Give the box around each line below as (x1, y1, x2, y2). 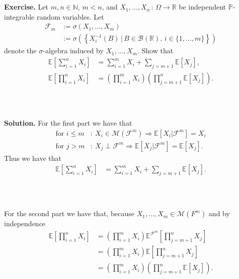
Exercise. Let (4, 2, 48, 12)
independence (4, 218, 46, 229)
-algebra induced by (43, 45, 104, 56)
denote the (4, 45, 37, 56)
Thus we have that (4, 152, 62, 163)
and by (208, 208, 230, 219)
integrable (4, 11, 35, 22)
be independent (179, 2, 226, 12)
